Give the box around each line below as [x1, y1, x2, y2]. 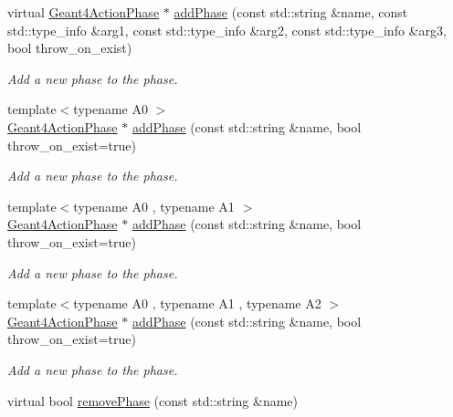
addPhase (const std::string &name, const [174, 3, 408, 21]
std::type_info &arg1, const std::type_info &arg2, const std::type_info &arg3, [7, 20, 447, 39]
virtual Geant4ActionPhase [7, 3, 160, 21]
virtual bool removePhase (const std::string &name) [7, 391, 298, 410]
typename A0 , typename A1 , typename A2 [73, 294, 321, 313]
